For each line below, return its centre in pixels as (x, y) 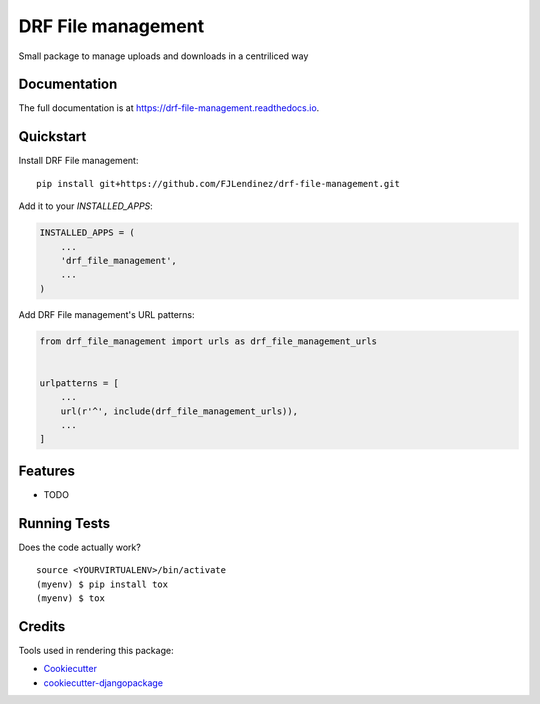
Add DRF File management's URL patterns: (106, 314)
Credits (42, 626)
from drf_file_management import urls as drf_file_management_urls (208, 341)
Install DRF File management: (78, 161)
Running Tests (64, 523)
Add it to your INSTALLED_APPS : (86, 206)
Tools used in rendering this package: (96, 650)
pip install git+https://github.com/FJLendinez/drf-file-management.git (218, 183)
